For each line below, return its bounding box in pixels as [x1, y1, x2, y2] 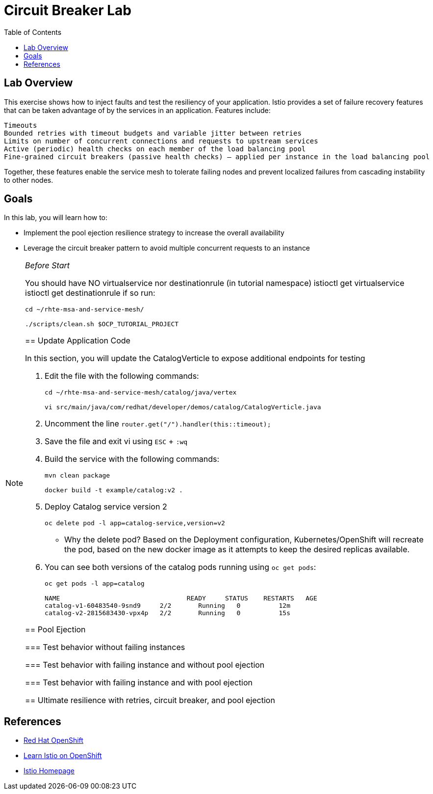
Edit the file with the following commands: [45, 371, 199, 381]
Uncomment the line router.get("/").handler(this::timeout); [45, 419, 271, 429]
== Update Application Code [25, 336, 130, 346]
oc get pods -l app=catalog [45, 580, 145, 588]
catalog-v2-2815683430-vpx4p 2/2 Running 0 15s [45, 609, 290, 617]
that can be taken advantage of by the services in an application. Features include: [4, 106, 271, 114]
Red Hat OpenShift [24, 736, 83, 745]
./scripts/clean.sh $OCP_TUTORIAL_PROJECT [25, 320, 179, 328]
